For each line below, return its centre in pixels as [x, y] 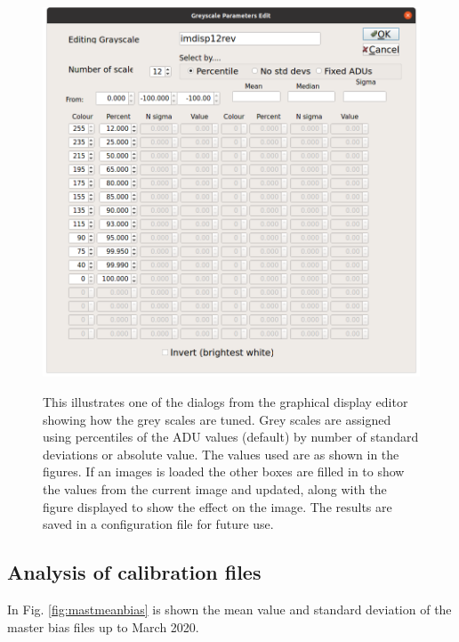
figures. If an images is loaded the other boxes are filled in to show [224, 471]
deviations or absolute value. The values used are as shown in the [221, 454]
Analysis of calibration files [134, 572]
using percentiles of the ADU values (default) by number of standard [231, 437]
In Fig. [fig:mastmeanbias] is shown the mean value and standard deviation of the [229, 609]
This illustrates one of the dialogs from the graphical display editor [225, 401]
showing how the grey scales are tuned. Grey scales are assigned [217, 419]
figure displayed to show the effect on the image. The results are [217, 506]
